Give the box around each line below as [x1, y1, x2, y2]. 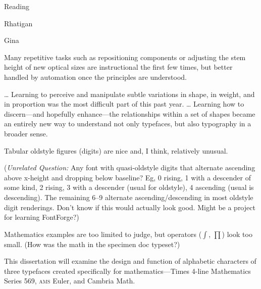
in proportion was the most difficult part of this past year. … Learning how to [4, 99, 244, 109]
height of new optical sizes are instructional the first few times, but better [4, 62, 233, 72]
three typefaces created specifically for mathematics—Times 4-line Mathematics [4, 265, 251, 276]
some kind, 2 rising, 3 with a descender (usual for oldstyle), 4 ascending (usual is [4, 182, 254, 192]
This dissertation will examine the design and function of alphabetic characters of [4, 256, 256, 266]
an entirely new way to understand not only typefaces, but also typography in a [4, 118, 251, 129]
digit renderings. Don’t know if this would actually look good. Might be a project [4, 202, 255, 212]
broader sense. [4, 128, 48, 138]
